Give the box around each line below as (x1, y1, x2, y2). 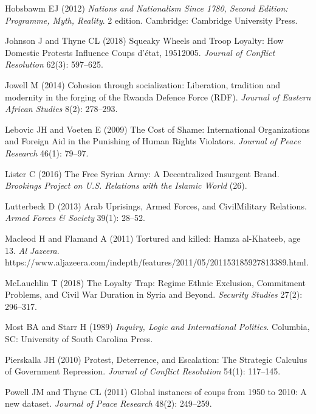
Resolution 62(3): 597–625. (5, 58, 103, 71)
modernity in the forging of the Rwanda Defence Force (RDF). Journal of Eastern (5, 90, 311, 103)
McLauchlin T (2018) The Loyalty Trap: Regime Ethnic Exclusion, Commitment (5, 276, 306, 289)
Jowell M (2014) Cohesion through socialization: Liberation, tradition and (5, 78, 280, 91)
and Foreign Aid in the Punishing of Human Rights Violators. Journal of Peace (5, 135, 301, 147)
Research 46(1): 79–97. (5, 146, 89, 159)
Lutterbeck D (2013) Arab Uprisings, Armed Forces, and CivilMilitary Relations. (5, 199, 307, 212)
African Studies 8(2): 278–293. (5, 102, 118, 115)
